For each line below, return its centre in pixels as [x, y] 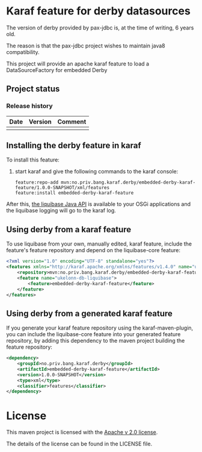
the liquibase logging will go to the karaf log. [61, 211]
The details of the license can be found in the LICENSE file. [79, 444]
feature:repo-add [37, 182]
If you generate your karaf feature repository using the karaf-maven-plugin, [100, 328]
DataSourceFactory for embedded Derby [57, 70]
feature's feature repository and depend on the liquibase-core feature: [93, 250]
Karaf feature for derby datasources [98, 11]
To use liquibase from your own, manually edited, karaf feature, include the [99, 244]
